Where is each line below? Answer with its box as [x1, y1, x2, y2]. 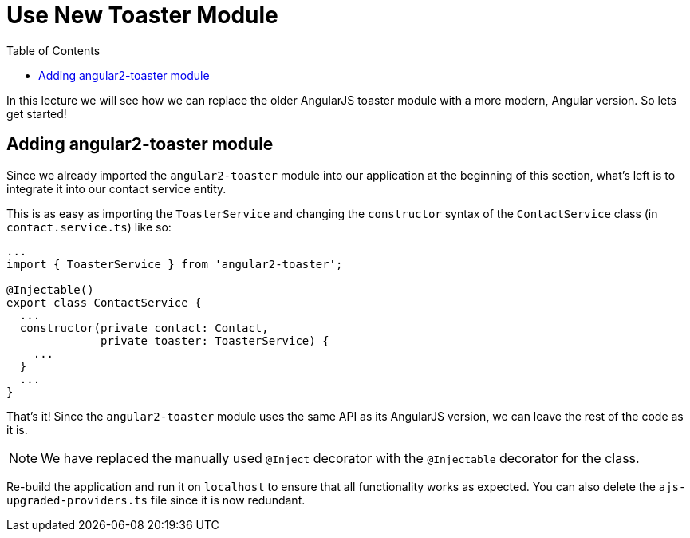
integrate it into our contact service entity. [6, 181, 227, 196]
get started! [6, 106, 67, 121]
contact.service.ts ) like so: [6, 220, 172, 234]
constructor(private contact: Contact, [19, 321, 269, 334]
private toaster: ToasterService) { [101, 334, 329, 347]
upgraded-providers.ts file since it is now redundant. [6, 493, 306, 507]
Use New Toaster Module [6, 2, 278, 29]
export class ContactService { [6, 295, 202, 309]
